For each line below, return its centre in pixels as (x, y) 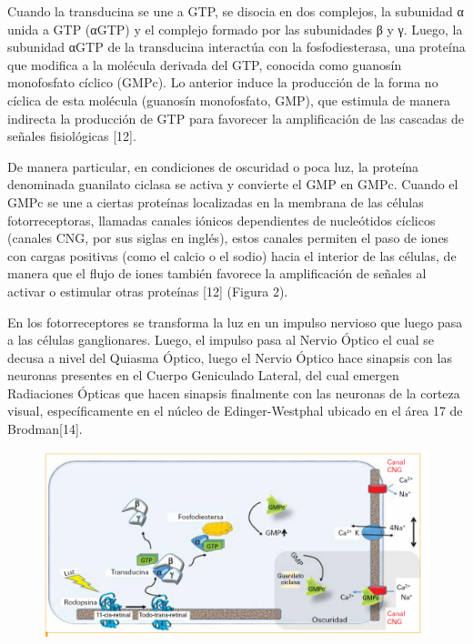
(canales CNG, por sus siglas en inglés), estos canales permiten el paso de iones (228, 238)
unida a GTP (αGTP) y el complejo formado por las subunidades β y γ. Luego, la (235, 29)
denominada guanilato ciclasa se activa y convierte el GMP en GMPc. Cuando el (233, 184)
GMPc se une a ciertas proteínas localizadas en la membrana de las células (216, 201)
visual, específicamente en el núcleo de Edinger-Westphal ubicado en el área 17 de (235, 411)
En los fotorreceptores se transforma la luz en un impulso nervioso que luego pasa (235, 322)
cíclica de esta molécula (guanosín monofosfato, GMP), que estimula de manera (229, 100)
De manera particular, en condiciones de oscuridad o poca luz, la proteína (213, 166)
